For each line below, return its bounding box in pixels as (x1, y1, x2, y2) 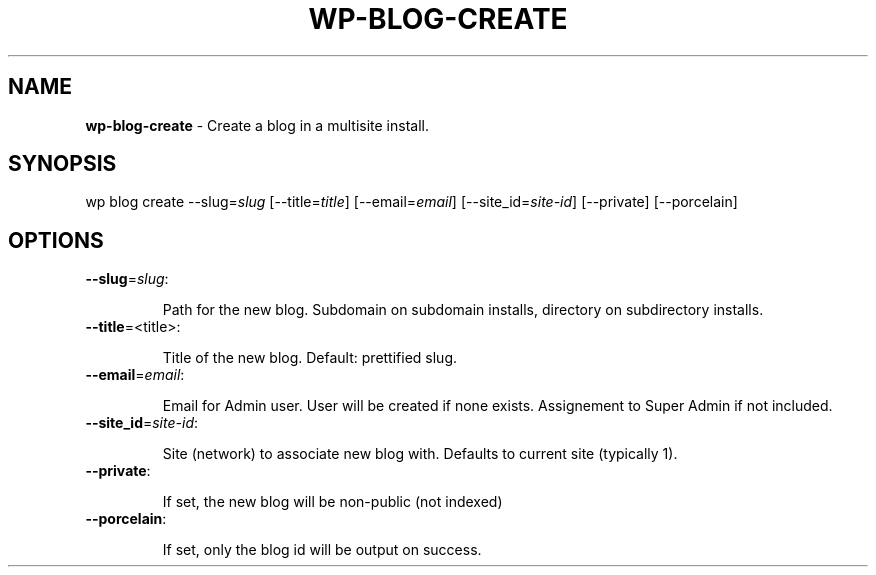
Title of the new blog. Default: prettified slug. (162, 349, 458, 367)
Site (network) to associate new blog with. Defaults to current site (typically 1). (162, 445, 678, 463)
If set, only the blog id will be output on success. (162, 541, 482, 559)
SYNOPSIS (8, 151, 117, 177)
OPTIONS (8, 227, 104, 253)
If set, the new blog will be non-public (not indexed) (162, 493, 503, 511)
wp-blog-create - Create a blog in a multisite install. (85, 116, 429, 134)
